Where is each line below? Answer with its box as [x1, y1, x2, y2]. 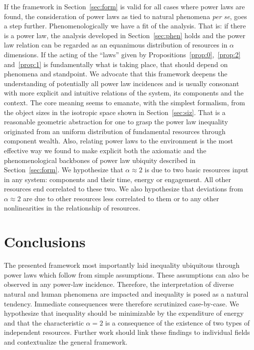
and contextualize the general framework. [4, 336, 128, 347]
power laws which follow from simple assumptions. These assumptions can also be [4, 269, 249, 280]
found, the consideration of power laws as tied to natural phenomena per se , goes [4, 11, 247, 21]
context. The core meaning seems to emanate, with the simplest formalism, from [4, 97, 245, 107]
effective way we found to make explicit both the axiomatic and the [4, 145, 207, 155]
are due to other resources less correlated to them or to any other [23, 193, 219, 203]
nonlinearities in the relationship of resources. [4, 203, 140, 213]
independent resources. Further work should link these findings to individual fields [4, 327, 250, 337]
